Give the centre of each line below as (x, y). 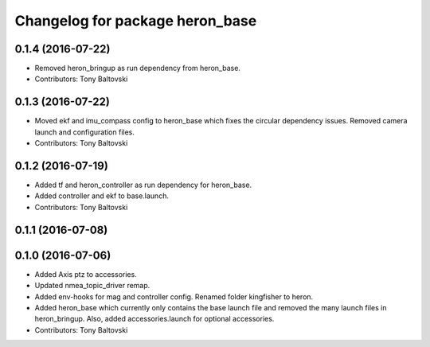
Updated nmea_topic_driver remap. (92, 286)
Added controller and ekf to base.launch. (102, 196)
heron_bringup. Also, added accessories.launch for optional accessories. (154, 319)
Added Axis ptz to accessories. (86, 274)
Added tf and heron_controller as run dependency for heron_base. (143, 185)
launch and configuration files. (85, 132)
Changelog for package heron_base (136, 21)
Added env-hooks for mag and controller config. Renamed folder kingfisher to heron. (174, 296)
